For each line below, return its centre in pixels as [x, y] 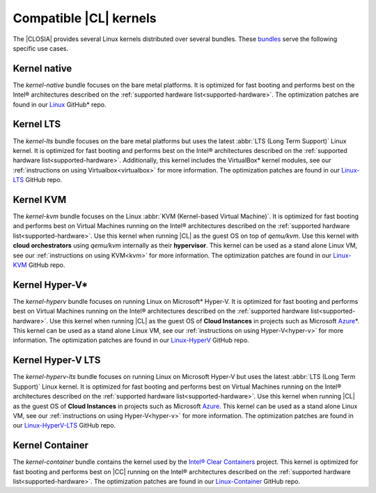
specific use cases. [41, 48]
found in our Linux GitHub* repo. [60, 104]
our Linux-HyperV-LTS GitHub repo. [64, 426]
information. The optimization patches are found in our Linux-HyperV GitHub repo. [131, 340]
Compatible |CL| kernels [85, 18]
